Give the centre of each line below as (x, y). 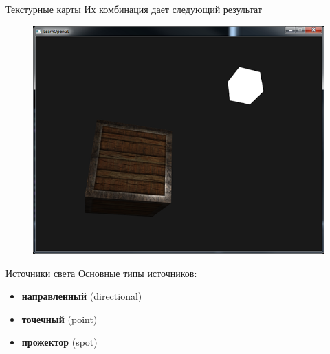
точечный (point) (59, 319)
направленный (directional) (82, 296)
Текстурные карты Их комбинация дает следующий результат (134, 9)
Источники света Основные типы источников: (101, 273)
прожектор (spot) (59, 342)
